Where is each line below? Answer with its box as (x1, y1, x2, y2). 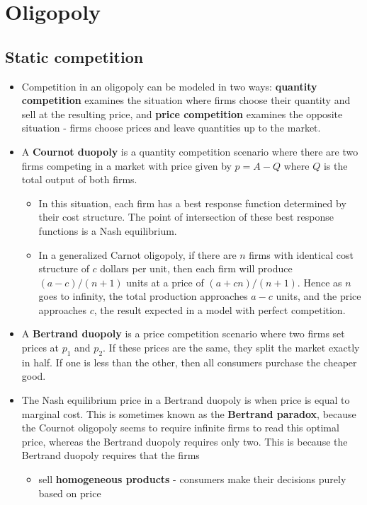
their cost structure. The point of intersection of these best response (38, 209, 334, 224)
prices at (21, 340, 60, 355)
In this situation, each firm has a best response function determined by (38, 195, 346, 210)
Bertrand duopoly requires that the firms (21, 448, 200, 463)
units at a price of (126, 274, 204, 289)
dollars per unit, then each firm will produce (100, 261, 293, 276)
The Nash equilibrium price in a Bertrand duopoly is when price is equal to (21, 393, 350, 407)
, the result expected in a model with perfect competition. (94, 302, 346, 317)
